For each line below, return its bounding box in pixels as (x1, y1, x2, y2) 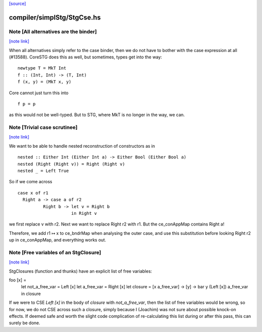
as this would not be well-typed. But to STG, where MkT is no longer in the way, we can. (9, 112, 185, 118)
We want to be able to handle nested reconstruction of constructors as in (9, 143, 155, 149)
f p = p (17, 101, 36, 106)
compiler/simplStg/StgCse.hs (9, 13, 101, 21)
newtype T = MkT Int (17, 66, 66, 71)
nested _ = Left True (17, 168, 69, 174)
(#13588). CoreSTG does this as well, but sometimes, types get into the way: (9, 54, 162, 60)
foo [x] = (9, 277, 27, 283)
